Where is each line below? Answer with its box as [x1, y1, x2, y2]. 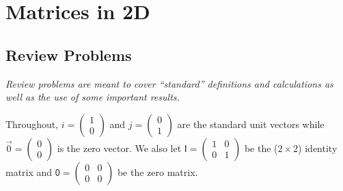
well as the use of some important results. [5, 90, 180, 104]
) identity [298, 140, 338, 155]
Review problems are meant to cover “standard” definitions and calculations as [5, 76, 333, 90]
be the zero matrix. [117, 164, 198, 179]
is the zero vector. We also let [57, 140, 182, 155]
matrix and [5, 164, 53, 179]
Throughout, [5, 116, 59, 131]
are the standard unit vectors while [177, 116, 325, 131]
